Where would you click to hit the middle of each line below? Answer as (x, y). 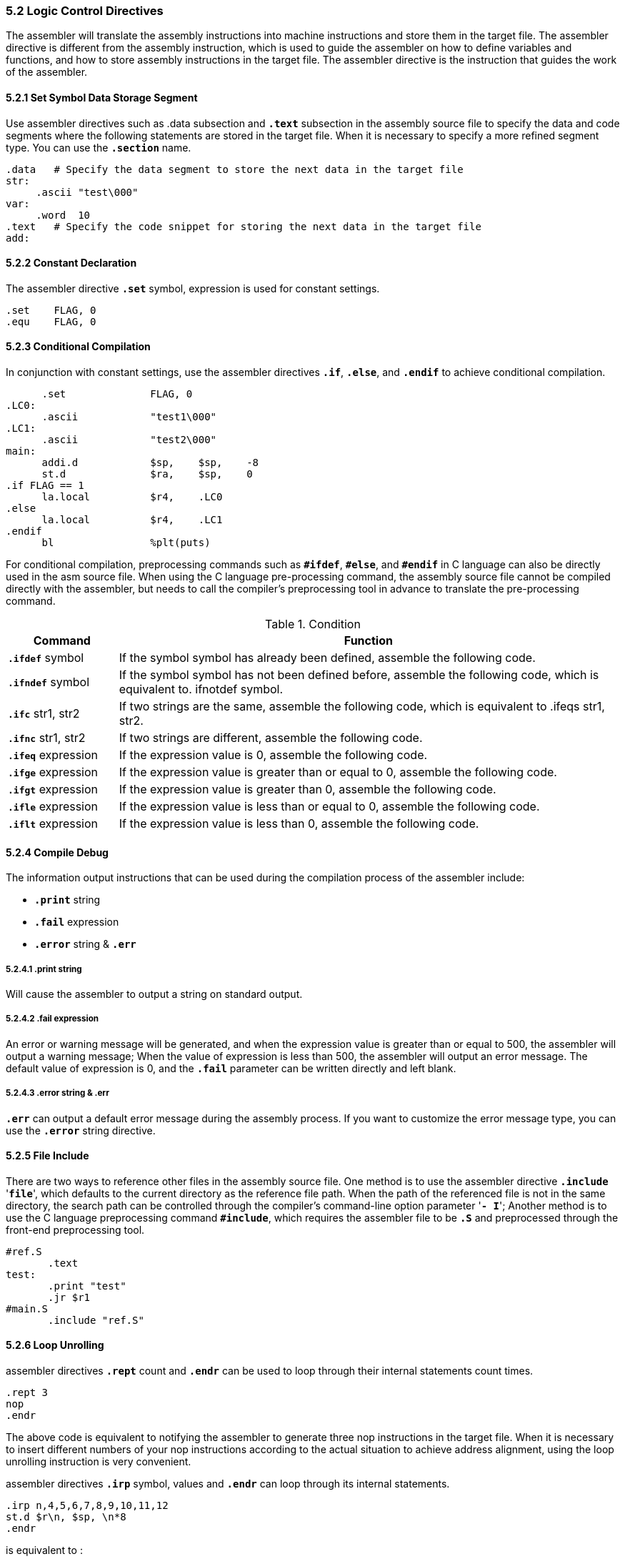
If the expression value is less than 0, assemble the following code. (299, 824)
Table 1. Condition (313, 624)
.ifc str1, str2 (44, 714)
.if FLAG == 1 (45, 486)
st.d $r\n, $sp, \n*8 (66, 1517)
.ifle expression (53, 807)
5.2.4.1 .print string (44, 969)
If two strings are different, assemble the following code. (271, 738)
